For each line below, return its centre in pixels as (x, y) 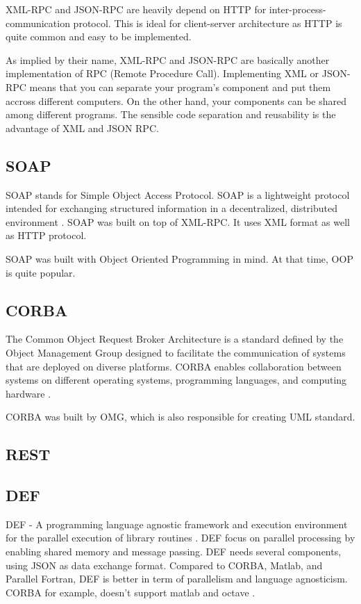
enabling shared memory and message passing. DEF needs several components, (174, 552)
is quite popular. (41, 272)
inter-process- (297, 9)
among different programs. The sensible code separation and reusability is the (171, 114)
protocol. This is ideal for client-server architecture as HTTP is (208, 23)
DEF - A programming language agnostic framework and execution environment (177, 524)
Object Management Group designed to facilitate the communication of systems (176, 352)
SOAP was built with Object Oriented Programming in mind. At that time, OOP (179, 258)
